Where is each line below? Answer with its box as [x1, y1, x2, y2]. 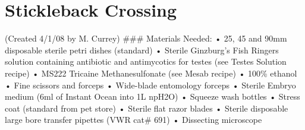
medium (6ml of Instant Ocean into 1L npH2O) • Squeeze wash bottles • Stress [5, 90, 300, 103]
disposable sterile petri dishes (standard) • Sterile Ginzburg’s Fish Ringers [5, 43, 279, 56]
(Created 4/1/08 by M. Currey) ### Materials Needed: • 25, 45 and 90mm [5, 32, 287, 45]
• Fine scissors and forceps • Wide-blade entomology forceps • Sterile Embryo [5, 78, 296, 91]
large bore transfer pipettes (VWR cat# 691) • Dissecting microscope [5, 113, 262, 126]
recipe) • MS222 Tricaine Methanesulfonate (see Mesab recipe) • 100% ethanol [5, 66, 297, 79]
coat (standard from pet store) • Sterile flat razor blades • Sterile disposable [5, 102, 288, 114]
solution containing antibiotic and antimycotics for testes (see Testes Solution [5, 55, 287, 68]
